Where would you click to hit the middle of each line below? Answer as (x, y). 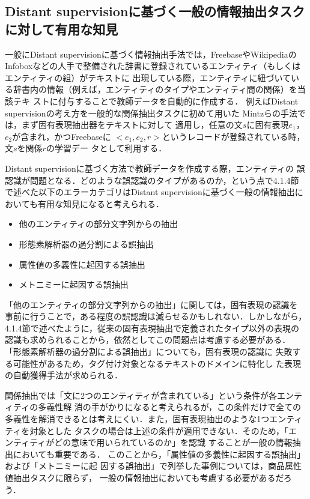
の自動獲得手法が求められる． (64, 375)
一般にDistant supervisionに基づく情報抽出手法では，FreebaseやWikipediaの (151, 54)
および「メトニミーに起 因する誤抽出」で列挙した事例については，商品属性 (153, 466)
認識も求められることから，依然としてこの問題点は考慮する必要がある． (148, 340)
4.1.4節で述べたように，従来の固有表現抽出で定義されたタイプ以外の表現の (152, 328)
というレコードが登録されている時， (233, 136)
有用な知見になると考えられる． (101, 203)
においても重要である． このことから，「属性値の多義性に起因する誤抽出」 (159, 454)
